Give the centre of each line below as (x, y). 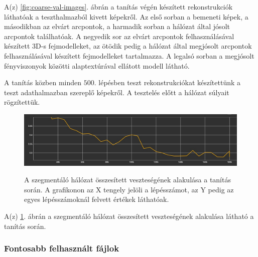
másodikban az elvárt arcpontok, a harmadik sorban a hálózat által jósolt (117, 26)
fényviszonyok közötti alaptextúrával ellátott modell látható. (97, 65)
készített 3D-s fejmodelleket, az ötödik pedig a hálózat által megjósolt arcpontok (128, 46)
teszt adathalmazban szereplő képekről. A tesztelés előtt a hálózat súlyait (117, 92)
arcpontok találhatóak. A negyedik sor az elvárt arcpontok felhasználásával (119, 36)
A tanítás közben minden (43, 82)
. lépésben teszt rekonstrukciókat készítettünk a (167, 82)
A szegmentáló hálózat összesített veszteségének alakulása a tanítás (127, 180)
